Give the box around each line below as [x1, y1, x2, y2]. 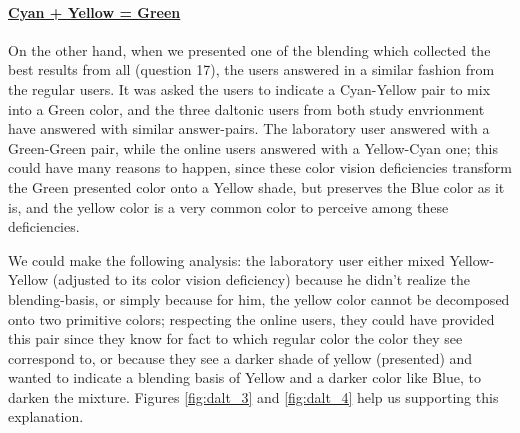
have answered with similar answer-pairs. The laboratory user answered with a [8, 118, 490, 139]
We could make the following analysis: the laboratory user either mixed [8, 249, 445, 270]
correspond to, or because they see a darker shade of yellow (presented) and [8, 347, 473, 368]
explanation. [8, 406, 84, 427]
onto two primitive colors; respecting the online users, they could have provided [8, 308, 495, 329]
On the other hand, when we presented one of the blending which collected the [8, 39, 491, 60]
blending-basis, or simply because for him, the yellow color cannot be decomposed [8, 288, 510, 309]
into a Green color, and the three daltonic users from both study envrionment [8, 98, 485, 119]
